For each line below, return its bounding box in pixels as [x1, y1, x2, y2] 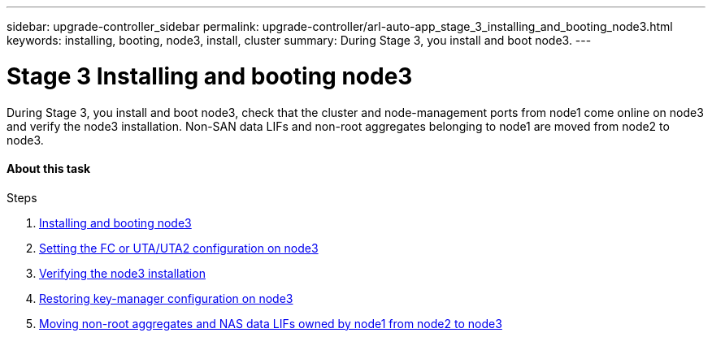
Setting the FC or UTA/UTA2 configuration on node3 [39, 240, 319, 255]
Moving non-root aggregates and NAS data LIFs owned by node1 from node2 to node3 [39, 316, 502, 331]
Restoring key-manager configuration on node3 [39, 291, 293, 305]
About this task [7, 162, 91, 176]
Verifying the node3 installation [39, 266, 206, 280]
